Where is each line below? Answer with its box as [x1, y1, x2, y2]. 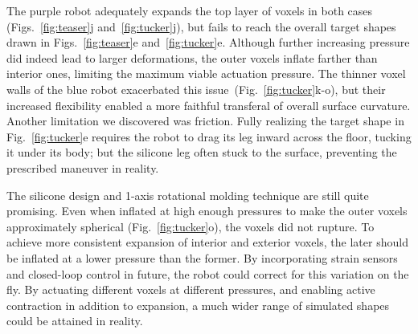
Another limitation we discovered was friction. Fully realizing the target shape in [6, 112, 404, 129]
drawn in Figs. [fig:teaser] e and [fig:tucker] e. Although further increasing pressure [6, 34, 410, 51]
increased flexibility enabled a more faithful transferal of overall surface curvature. [6, 96, 411, 113]
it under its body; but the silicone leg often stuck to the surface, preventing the [6, 144, 397, 161]
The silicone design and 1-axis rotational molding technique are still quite [6, 186, 369, 203]
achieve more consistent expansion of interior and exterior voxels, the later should [6, 234, 408, 250]
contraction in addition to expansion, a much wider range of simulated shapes [6, 296, 390, 313]
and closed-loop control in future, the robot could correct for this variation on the [6, 265, 409, 282]
